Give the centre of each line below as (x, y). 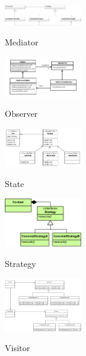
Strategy (20, 264)
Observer (21, 114)
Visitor (17, 348)
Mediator (22, 42)
